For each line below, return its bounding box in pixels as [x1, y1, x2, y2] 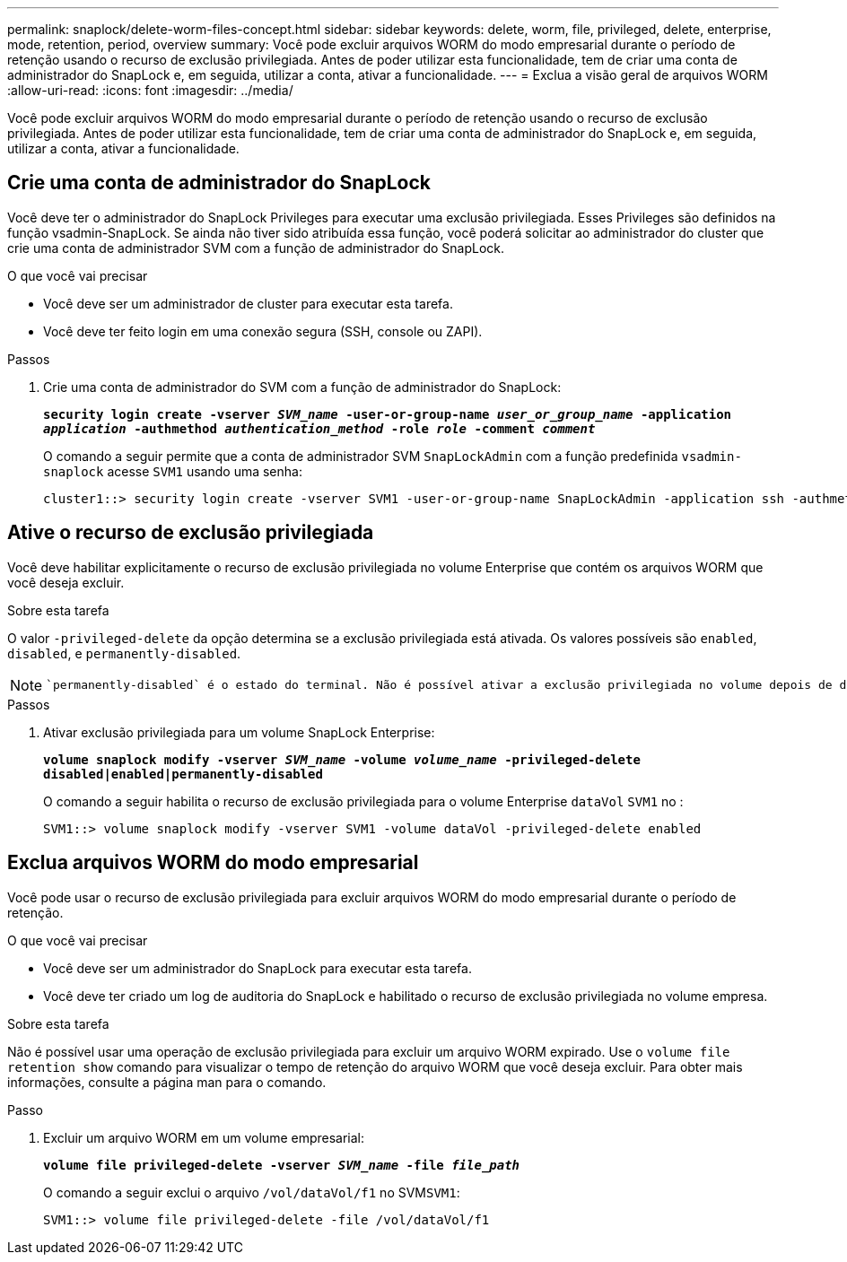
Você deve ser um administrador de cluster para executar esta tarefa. [43, 295, 453, 311]
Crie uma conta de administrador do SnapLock [7, 171, 431, 195]
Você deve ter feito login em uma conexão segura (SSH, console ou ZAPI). [43, 323, 483, 339]
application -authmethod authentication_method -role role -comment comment [43, 421, 596, 436]
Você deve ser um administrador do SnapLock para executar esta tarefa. [43, 960, 472, 976]
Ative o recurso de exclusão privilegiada [7, 521, 374, 544]
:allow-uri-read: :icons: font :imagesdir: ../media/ [7, 83, 293, 98]
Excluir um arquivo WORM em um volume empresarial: [43, 1129, 365, 1145]
